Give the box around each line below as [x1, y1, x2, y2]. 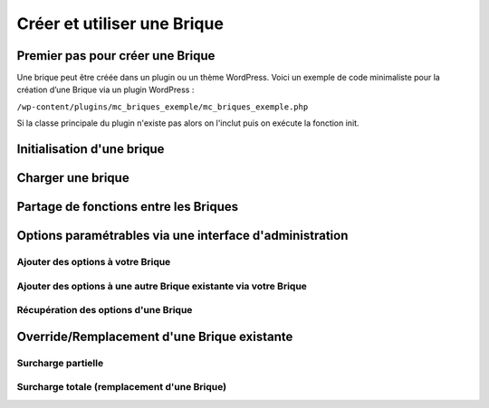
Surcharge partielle [16, 356, 104, 369]
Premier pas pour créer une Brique [16, 48, 216, 63]
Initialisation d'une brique [16, 141, 165, 157]
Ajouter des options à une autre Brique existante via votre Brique [16, 280, 308, 292]
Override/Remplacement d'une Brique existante [16, 328, 293, 344]
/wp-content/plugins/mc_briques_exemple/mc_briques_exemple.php [16, 101, 309, 112]
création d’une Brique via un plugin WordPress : [16, 84, 195, 95]
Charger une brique [16, 170, 130, 185]
